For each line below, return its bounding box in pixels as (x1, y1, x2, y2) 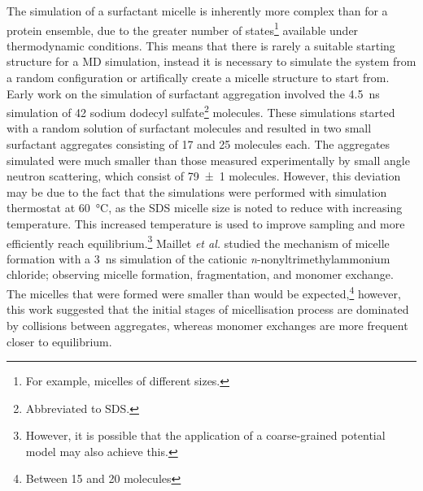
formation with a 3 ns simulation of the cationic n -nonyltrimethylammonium (7, 250, 390, 267)
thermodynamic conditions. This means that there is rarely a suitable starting (7, 37, 395, 54)
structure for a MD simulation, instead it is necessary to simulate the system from (7, 53, 416, 70)
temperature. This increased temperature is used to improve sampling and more (7, 215, 405, 232)
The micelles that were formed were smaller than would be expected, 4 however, (7, 283, 401, 302)
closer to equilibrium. (7, 332, 112, 350)
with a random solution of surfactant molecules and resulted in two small (7, 119, 372, 137)
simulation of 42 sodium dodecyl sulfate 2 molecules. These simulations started (7, 102, 395, 120)
